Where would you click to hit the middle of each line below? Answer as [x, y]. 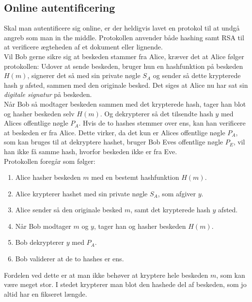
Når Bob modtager [43, 226]
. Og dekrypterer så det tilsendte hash [157, 113]
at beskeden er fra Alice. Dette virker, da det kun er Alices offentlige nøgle [115, 132]
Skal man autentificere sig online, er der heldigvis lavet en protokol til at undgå [122, 28]
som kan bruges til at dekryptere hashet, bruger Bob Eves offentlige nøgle [113, 142]
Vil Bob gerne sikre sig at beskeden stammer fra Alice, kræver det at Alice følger [124, 56]
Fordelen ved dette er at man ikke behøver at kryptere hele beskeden [106, 275]
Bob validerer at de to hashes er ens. [70, 259]
